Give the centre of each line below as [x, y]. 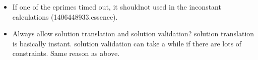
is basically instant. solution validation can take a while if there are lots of [127, 43]
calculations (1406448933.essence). [65, 16]
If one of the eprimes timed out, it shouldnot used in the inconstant [117, 7]
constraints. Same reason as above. [66, 53]
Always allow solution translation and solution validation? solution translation [133, 34]
